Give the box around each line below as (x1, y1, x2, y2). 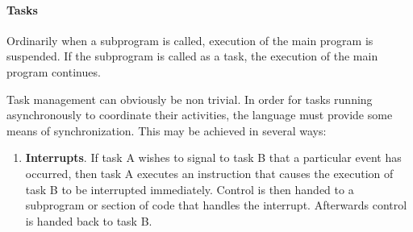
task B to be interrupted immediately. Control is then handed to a (25, 180, 354, 197)
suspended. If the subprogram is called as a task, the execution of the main (6, 48, 378, 64)
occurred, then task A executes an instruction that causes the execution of (25, 164, 394, 181)
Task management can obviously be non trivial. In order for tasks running (6, 90, 373, 107)
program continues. (6, 63, 101, 80)
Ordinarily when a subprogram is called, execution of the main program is (6, 31, 373, 48)
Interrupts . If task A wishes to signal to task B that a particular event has (25, 149, 402, 166)
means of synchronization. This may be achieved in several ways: (6, 122, 327, 139)
